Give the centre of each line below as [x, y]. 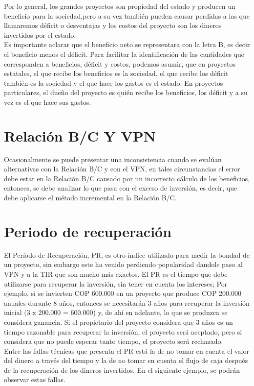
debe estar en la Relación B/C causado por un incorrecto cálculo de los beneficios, [127, 178]
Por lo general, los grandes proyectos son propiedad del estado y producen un [120, 6]
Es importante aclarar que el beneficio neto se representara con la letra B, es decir [127, 44]
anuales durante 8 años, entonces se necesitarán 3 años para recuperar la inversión [127, 302]
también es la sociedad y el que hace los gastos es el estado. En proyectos [114, 83]
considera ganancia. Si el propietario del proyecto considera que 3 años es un [118, 322]
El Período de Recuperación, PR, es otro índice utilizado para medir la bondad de [127, 254]
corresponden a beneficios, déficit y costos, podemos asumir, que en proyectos [120, 63]
